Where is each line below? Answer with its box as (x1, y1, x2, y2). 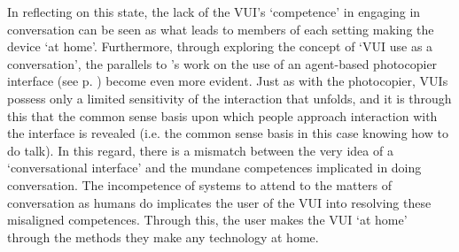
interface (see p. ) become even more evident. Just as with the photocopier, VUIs (7, 72, 448, 90)
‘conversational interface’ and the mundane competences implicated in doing (7, 158, 422, 177)
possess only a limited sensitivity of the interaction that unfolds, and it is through (7, 88, 452, 107)
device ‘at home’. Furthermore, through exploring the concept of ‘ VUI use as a (7, 37, 433, 56)
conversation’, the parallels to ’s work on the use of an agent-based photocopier (7, 54, 438, 73)
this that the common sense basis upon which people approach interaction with (7, 106, 438, 125)
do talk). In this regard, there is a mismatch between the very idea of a (7, 141, 393, 159)
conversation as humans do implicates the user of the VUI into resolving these (7, 193, 432, 211)
